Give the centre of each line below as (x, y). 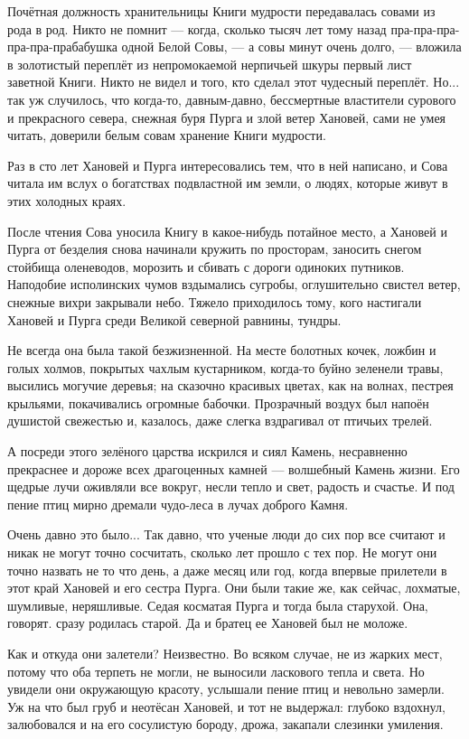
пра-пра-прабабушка (62, 47)
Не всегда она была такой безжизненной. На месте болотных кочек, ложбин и (222, 350)
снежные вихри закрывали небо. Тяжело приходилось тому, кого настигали (215, 301)
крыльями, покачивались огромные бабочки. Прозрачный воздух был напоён (218, 402)
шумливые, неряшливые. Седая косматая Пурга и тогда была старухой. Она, (218, 605)
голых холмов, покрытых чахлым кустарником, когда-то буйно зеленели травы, (225, 367)
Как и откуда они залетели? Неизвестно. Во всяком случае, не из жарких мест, (225, 653)
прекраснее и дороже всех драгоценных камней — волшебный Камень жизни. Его (234, 468)
